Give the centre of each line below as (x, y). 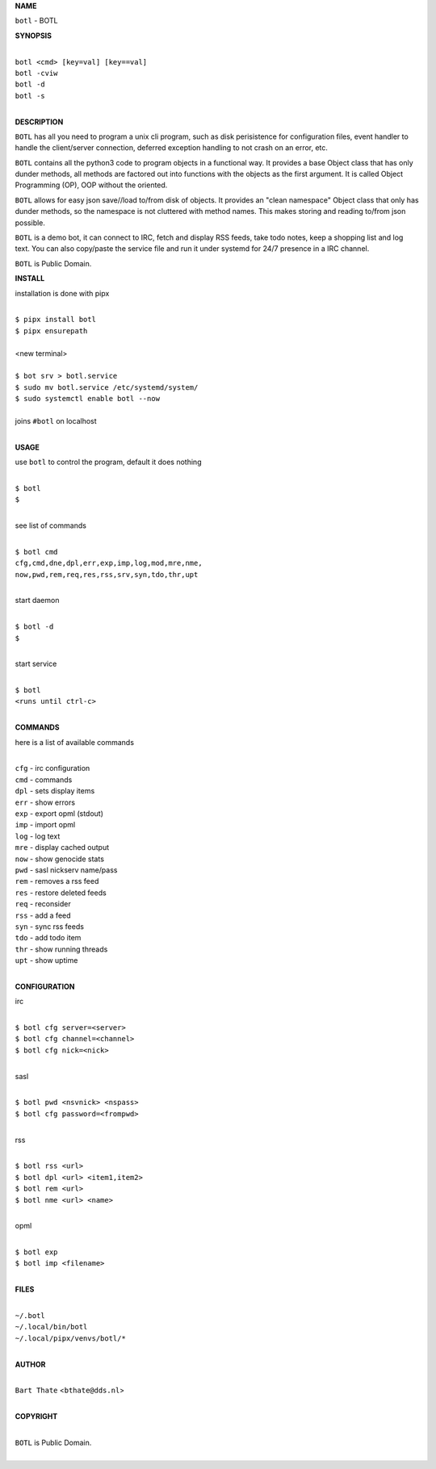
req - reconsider (43, 904)
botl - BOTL (36, 21)
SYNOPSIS (34, 36)
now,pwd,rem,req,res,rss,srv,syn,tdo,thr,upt (107, 574)
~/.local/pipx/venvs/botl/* (71, 1338)
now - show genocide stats (60, 859)
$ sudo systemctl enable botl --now (88, 399)
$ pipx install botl (56, 320)
